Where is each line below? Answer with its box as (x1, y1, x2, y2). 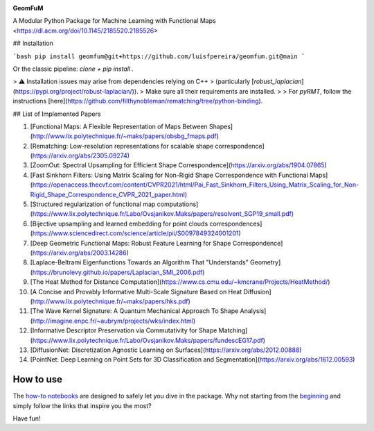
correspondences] (208, 219, 262, 228)
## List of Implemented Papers (12, 110, 101, 118)
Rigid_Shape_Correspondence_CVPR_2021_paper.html (30, 190, 185, 198)
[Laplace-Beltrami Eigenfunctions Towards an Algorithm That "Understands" (30, 258, 249, 267)
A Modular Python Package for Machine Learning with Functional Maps (12, 17, 216, 25)
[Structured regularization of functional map (30, 200, 156, 208)
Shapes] (208, 122, 233, 130)
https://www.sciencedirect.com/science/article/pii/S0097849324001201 (32, 229, 239, 237)
